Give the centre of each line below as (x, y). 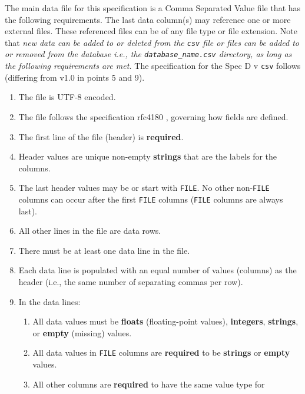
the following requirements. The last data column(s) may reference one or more (148, 19)
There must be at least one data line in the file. (104, 250)
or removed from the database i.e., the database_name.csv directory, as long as (148, 54)
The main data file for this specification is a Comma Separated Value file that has (153, 8)
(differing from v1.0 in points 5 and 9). (75, 77)
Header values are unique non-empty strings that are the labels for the (148, 156)
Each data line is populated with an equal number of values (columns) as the (158, 270)
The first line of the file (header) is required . (101, 136)
